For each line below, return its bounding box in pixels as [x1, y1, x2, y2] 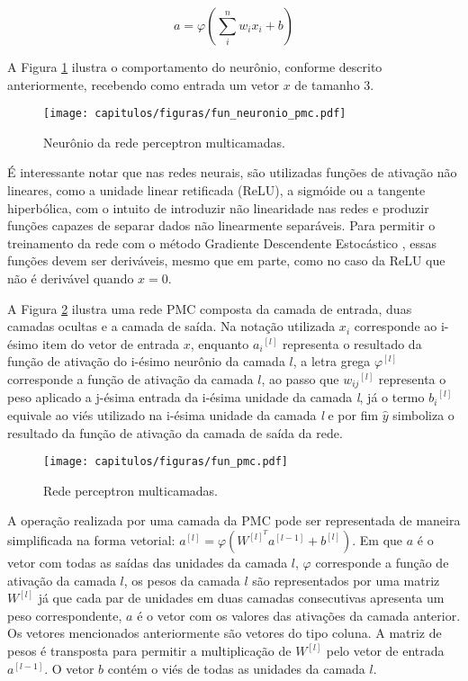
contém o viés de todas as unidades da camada [107, 659, 365, 677]
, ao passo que [261, 369, 339, 388]
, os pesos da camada [123, 570, 240, 589]
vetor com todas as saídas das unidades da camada [7, 553, 288, 572]
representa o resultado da [282, 334, 422, 353]
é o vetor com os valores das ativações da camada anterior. [137, 605, 461, 624]
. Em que [352, 531, 403, 550]
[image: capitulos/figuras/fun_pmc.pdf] [43, 455, 289, 469]
